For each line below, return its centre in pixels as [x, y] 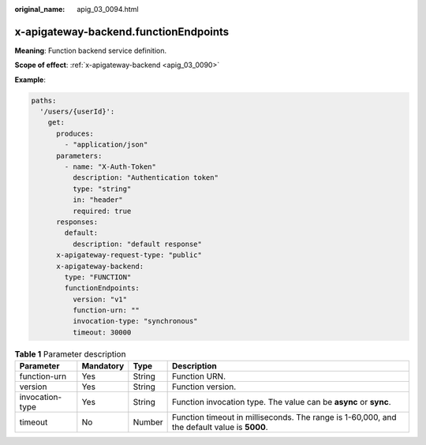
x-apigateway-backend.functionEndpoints [122, 32]
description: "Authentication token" [145, 178]
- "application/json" [106, 145]
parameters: [79, 155]
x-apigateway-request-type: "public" [129, 255]
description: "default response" [137, 244]
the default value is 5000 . [220, 428]
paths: [44, 100]
